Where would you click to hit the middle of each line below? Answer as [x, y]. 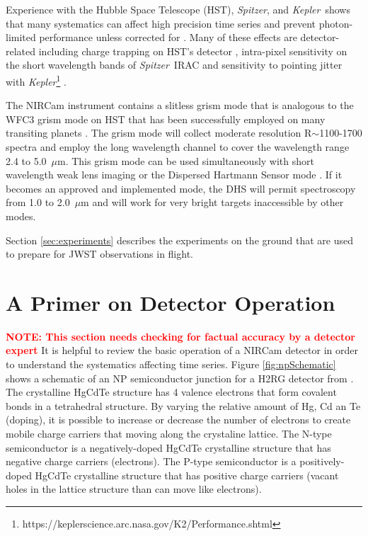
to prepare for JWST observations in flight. [99, 254]
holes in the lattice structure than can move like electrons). [134, 489]
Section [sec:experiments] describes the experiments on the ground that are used [180, 240]
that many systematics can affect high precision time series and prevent [161, 23]
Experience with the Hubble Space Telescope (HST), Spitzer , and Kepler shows [178, 9]
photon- [336, 23]
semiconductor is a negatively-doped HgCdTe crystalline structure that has [168, 447]
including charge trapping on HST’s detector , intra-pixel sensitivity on [193, 51]
